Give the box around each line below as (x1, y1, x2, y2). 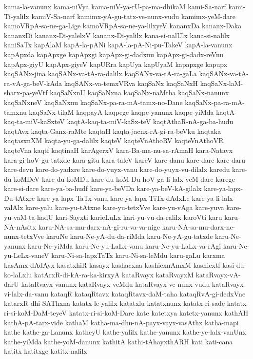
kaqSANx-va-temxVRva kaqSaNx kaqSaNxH (64, 78, 198, 88)
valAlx (4, 202, 23, 212)
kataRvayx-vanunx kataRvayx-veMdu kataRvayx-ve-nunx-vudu (21, 279, 210, 289)
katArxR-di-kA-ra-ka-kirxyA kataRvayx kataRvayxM (34, 269, 194, 279)
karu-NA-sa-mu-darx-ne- (162, 221, 235, 232)
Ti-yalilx (4, 11, 29, 21)
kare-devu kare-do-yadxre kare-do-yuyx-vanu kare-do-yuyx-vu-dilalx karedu (4, 164, 230, 174)
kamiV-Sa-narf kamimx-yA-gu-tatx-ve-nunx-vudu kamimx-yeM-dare (31, 11, 235, 21)
